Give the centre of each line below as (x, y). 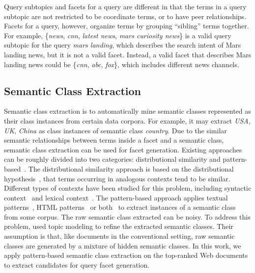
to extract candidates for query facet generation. (77, 264)
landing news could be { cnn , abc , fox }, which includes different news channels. (122, 64)
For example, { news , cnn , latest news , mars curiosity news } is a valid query (118, 35)
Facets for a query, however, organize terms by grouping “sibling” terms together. (127, 26)
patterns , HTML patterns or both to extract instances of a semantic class (120, 207)
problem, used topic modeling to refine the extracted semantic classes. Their (119, 226)
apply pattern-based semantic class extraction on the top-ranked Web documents (126, 255)
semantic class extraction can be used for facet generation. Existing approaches (123, 149)
